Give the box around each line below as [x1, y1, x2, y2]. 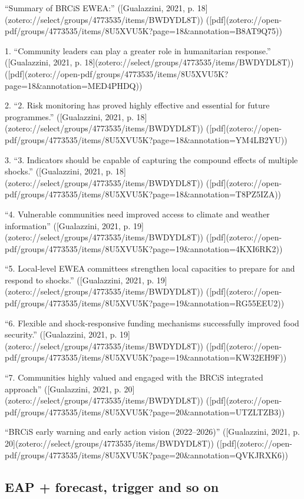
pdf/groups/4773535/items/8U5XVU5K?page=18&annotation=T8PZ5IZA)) [5, 188, 282, 200]
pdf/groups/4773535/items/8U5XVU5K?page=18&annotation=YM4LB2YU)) [5, 133, 288, 146]
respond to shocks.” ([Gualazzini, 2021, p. [5, 273, 154, 286]
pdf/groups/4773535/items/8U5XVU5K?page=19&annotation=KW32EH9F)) [5, 351, 287, 363]
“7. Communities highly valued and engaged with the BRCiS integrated [5, 371, 263, 384]
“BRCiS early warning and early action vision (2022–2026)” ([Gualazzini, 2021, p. [5, 425, 300, 438]
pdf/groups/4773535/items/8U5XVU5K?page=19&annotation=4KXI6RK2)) [5, 242, 283, 255]
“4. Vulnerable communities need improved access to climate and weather [5, 207, 270, 220]
